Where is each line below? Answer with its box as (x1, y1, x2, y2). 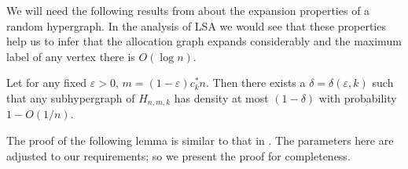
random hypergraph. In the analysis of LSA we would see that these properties (6, 17, 386, 34)
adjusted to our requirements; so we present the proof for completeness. (6, 147, 351, 164)
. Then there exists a (205, 74, 306, 91)
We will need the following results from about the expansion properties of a (6, 2, 370, 18)
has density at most (174, 89, 269, 106)
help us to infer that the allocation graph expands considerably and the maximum (6, 33, 402, 49)
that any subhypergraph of (6, 89, 135, 106)
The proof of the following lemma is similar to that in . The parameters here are (6, 132, 394, 149)
